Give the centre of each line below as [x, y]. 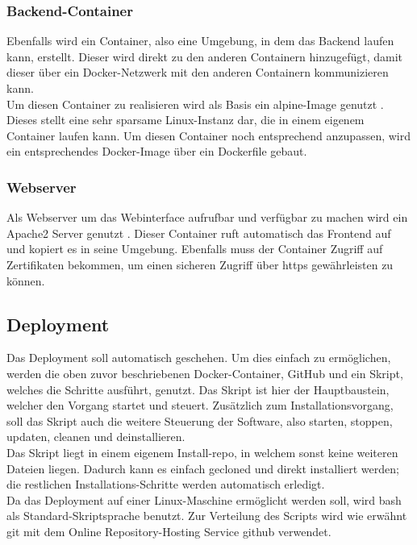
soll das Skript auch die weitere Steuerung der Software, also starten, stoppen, [200, 420]
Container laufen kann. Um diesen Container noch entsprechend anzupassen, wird [208, 135]
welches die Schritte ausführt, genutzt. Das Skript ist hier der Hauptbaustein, [198, 389]
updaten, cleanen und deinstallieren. [96, 437]
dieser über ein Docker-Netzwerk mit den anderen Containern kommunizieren [198, 72]
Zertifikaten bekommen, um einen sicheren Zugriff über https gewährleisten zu [200, 264]
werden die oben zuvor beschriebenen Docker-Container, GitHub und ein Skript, [205, 373]
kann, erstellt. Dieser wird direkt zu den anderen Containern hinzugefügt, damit [205, 56]
